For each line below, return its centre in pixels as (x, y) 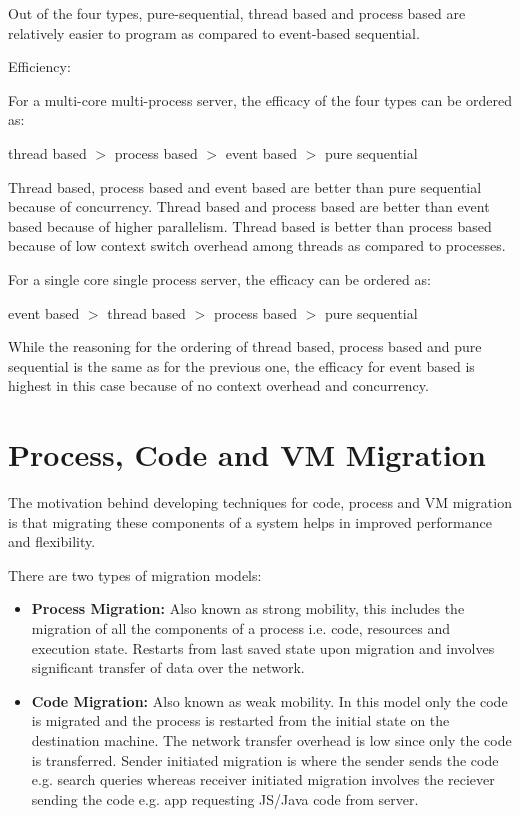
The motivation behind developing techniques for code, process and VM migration (260, 502)
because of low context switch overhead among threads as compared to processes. (257, 245)
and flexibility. (52, 541)
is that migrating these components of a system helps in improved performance (250, 521)
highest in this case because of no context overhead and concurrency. (218, 385)
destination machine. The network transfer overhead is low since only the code (271, 739)
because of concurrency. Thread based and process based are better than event (249, 206)
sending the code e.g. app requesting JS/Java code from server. (225, 798)
